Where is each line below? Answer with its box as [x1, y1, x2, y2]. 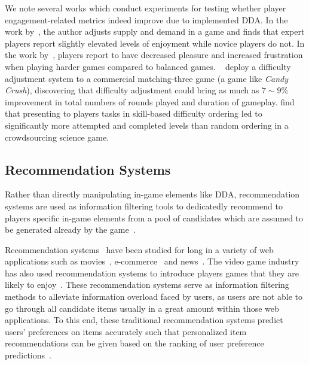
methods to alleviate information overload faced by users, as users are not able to [5, 290, 303, 303]
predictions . [5, 349, 51, 361]
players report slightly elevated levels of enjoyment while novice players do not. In [5, 36, 305, 49]
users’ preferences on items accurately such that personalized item [5, 325, 247, 337]
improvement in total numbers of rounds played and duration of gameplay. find [5, 95, 295, 108]
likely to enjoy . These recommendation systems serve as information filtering [5, 278, 289, 291]
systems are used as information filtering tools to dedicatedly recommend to [5, 199, 283, 212]
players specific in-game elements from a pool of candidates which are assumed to [5, 211, 304, 224]
